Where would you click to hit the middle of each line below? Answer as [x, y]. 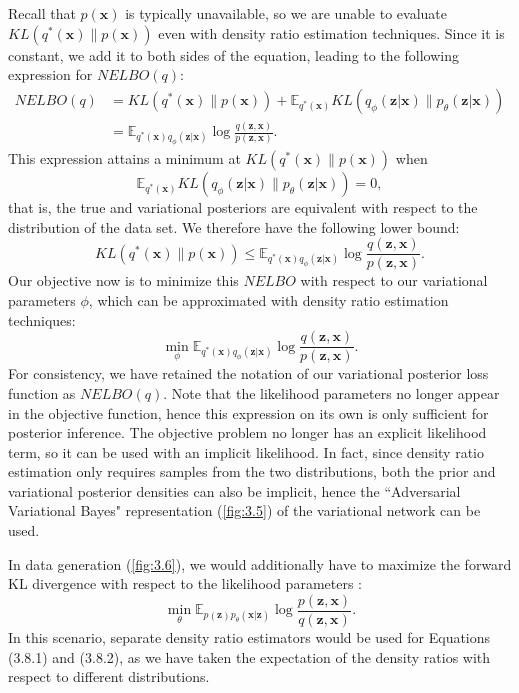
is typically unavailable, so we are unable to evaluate [286, 13]
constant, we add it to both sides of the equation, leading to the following [233, 54]
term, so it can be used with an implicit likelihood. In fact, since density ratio [246, 451]
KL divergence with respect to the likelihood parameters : [185, 583]
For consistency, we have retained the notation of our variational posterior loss [248, 373]
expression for [50, 74]
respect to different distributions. [109, 676]
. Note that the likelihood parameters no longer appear [331, 392]
